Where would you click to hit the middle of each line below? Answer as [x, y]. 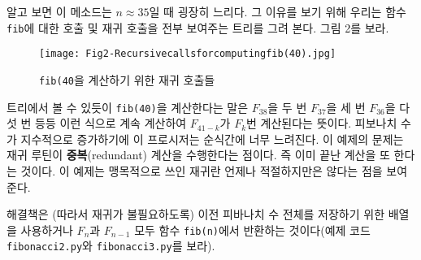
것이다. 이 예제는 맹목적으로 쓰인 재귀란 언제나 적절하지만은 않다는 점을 [202, 171]
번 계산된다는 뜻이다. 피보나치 [322, 123]
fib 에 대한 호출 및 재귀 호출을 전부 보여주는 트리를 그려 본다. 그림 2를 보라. [198, 27]
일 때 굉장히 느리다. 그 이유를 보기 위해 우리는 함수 [278, 11]
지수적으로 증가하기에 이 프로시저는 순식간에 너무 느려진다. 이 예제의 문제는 [212, 139]
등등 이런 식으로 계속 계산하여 [111, 123]
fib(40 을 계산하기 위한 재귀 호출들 [127, 79]
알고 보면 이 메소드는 [59, 11]
